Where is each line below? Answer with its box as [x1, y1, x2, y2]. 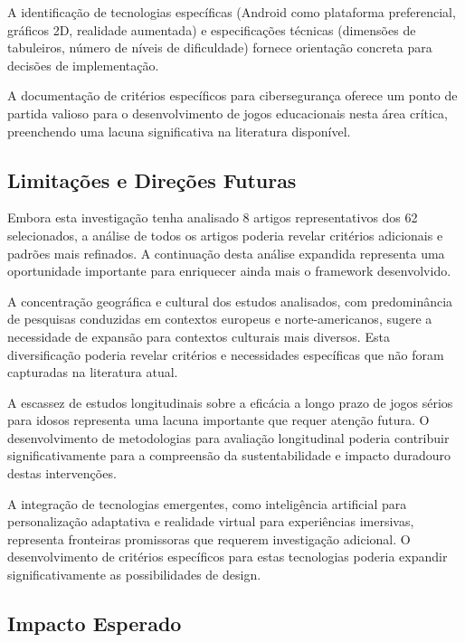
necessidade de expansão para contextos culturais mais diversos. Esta [7, 326, 390, 345]
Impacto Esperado [7, 609, 182, 637]
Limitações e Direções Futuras [7, 165, 297, 194]
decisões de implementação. [7, 55, 159, 74]
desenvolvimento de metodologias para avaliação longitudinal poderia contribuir [7, 428, 450, 447]
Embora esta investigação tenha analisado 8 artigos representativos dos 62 [7, 208, 418, 227]
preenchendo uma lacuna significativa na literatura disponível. [7, 121, 351, 140]
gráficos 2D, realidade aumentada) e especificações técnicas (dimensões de [7, 20, 416, 39]
